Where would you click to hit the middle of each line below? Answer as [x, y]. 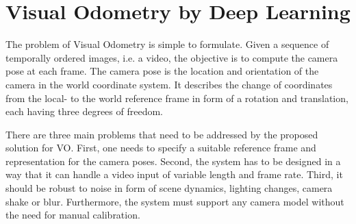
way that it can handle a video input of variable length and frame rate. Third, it [174, 174]
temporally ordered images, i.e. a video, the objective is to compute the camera [172, 57]
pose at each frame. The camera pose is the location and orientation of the [162, 71]
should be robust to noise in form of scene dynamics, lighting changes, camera [169, 188]
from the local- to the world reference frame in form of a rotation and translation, [177, 98]
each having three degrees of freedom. [85, 111]
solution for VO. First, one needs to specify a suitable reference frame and [161, 148]
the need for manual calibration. [73, 215]
